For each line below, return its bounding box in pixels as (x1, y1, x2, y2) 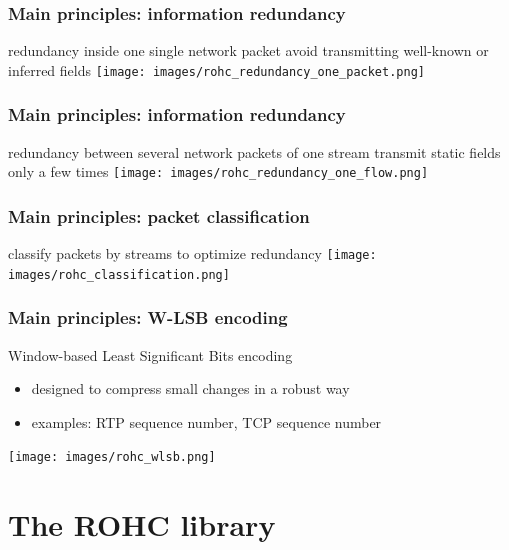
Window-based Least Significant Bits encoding (8, 344, 293, 365)
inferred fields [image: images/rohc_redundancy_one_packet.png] (8, 59, 425, 80)
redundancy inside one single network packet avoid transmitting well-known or (8, 40, 489, 61)
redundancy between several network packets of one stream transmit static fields (8, 141, 501, 162)
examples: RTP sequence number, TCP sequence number (31, 411, 382, 432)
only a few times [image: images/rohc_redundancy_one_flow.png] (8, 161, 429, 182)
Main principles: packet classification (8, 203, 310, 228)
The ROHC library (8, 504, 276, 545)
